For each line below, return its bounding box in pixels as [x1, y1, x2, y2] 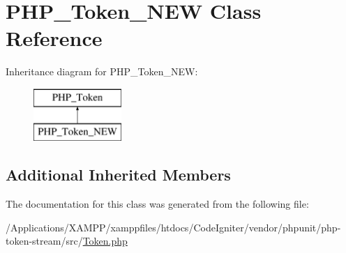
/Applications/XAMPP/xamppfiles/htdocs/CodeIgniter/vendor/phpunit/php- [6, 220, 341, 234]
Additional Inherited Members [6, 164, 231, 185]
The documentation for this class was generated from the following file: [6, 197, 309, 211]
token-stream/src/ [6, 233, 83, 248]
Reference [6, 24, 103, 52]
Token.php [82, 233, 128, 248]
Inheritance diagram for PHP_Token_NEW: [6, 64, 198, 79]
